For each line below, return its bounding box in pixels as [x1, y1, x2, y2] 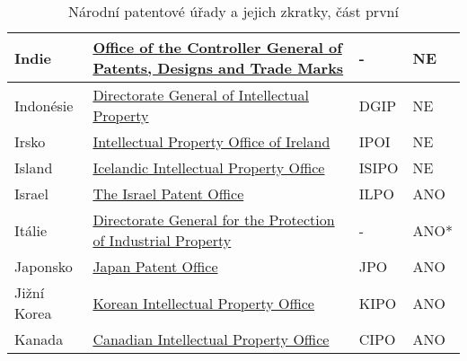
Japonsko [14, 256, 73, 277]
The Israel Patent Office [93, 183, 244, 204]
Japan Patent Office [93, 256, 218, 277]
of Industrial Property [93, 230, 232, 251]
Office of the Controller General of [93, 37, 342, 57]
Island [14, 157, 53, 178]
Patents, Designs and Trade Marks [93, 57, 344, 78]
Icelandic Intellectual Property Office [93, 157, 325, 178]
